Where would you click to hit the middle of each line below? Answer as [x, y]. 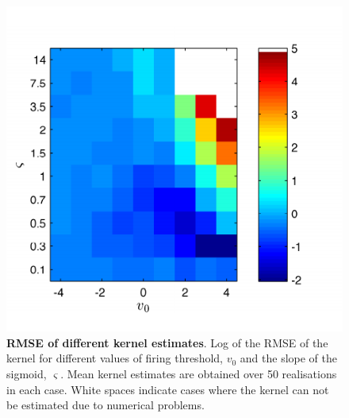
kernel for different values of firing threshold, [115, 358]
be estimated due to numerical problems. [105, 405]
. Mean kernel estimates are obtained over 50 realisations [199, 374]
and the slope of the [288, 358]
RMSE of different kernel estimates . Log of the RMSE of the [167, 342]
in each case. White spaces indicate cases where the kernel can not [168, 389]
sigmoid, [27, 374]
